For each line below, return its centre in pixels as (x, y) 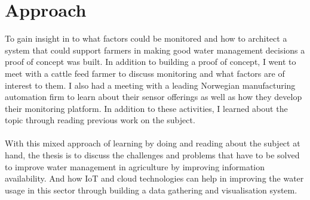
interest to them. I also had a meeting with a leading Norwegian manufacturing (150, 85)
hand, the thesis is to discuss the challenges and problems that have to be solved (152, 155)
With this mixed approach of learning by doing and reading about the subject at (153, 143)
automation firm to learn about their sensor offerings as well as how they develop (154, 97)
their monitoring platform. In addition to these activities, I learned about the (146, 108)
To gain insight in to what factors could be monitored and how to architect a (146, 38)
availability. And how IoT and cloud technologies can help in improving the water (154, 178)
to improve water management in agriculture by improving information (135, 166)
